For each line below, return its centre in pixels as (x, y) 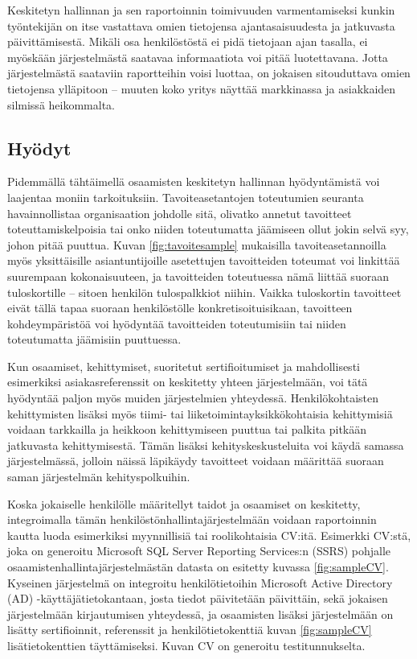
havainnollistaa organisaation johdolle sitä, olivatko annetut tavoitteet (180, 213)
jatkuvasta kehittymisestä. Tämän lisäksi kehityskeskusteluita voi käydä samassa (206, 445)
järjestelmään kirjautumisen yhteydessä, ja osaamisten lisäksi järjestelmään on (200, 614)
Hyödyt (39, 148)
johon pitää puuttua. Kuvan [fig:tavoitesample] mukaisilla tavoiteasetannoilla (197, 244)
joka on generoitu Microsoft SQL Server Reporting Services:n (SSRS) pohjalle (199, 551)
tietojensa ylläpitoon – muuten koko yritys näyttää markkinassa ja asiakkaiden (202, 88)
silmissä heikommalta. (61, 104)
